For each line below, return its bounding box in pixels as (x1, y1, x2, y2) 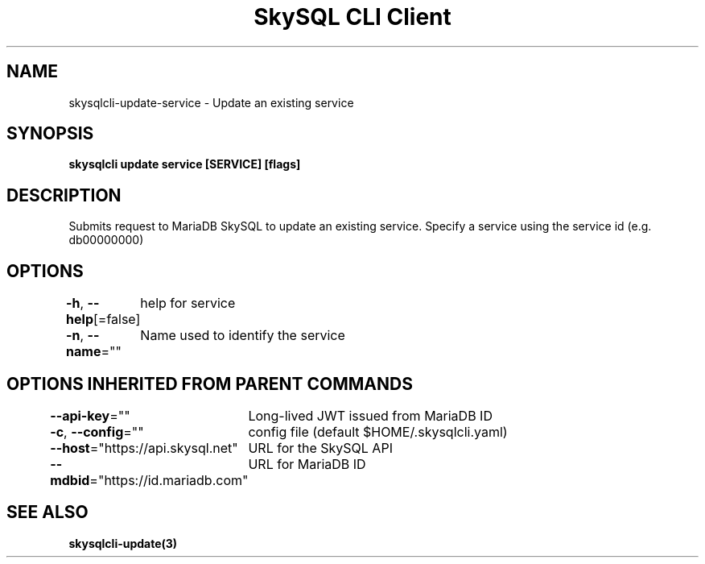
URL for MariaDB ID (248, 455, 366, 472)
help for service (140, 295, 236, 312)
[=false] (93, 311, 141, 328)
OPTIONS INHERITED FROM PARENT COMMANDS (6, 373, 413, 394)
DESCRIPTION (6, 185, 122, 205)
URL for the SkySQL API (248, 439, 393, 456)
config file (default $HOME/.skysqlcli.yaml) (248, 423, 508, 440)
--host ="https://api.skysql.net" (50, 439, 238, 456)
